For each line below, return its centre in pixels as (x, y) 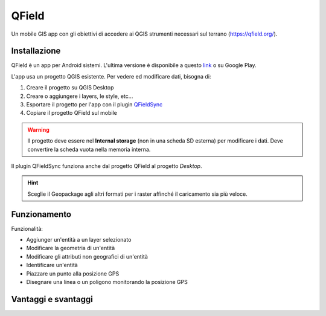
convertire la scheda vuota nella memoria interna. (89, 149)
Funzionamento (41, 214)
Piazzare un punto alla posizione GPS (73, 273)
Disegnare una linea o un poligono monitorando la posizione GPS (107, 282)
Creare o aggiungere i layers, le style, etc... (80, 96)
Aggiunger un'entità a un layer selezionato (79, 240)
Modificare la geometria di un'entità (71, 248)
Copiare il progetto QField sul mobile (72, 113)
